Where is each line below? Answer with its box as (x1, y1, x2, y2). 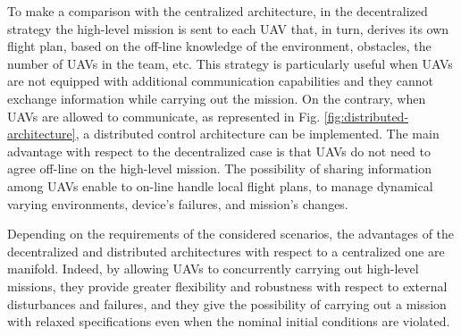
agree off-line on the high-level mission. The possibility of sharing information (7, 159, 432, 178)
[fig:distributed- (323, 106, 409, 125)
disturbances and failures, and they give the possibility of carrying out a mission (7, 294, 447, 313)
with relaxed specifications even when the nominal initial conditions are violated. (7, 312, 450, 331)
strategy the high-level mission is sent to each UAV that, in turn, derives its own (7, 19, 449, 38)
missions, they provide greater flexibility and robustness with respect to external (7, 276, 448, 295)
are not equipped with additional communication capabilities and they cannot (7, 71, 433, 90)
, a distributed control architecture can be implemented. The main (75, 124, 440, 143)
